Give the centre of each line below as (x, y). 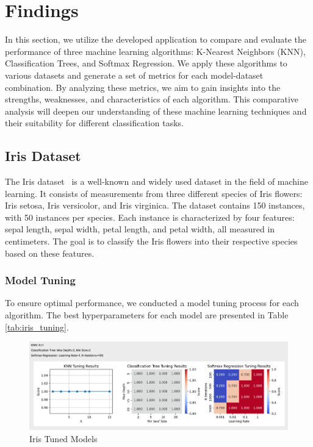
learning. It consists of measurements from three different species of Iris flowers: (154, 193)
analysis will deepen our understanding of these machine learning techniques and (156, 111)
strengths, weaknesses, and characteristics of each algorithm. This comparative (152, 99)
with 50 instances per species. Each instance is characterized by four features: (150, 217)
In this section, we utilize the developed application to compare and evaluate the (156, 39)
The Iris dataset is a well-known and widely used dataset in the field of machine (157, 181)
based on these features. (50, 253)
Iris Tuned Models (63, 438)
